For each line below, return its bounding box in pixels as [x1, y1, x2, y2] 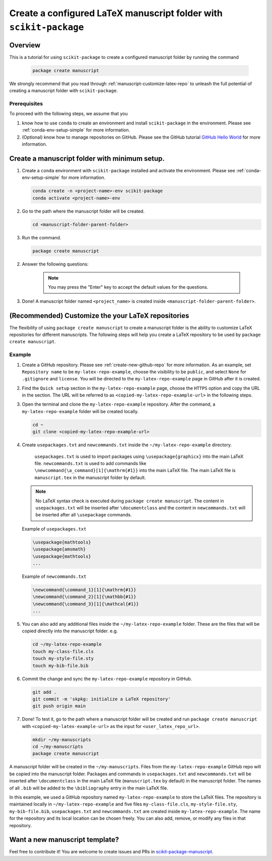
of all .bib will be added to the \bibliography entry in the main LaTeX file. [9, 785, 168, 791]
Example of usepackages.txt [22, 525, 87, 532]
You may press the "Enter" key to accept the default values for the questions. [48, 284, 209, 290]
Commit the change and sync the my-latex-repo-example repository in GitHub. [22, 676, 192, 682]
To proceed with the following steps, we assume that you [9, 111, 128, 117]
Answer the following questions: [22, 261, 89, 267]
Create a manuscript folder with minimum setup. [9, 154, 165, 163]
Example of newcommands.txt [22, 573, 87, 579]
